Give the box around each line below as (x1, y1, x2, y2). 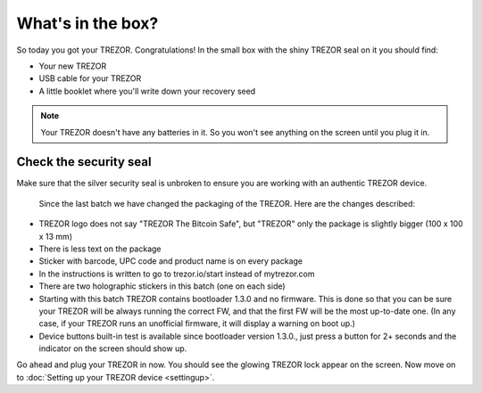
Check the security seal (16, 154, 152, 169)
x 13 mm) (38, 231, 73, 242)
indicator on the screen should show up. (38, 343, 187, 354)
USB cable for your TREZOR (38, 73, 142, 84)
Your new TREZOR (38, 61, 107, 71)
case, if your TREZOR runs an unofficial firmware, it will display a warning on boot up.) (38, 318, 356, 329)
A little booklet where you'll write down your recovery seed (38, 86, 256, 96)
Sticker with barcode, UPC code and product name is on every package (38, 256, 303, 266)
